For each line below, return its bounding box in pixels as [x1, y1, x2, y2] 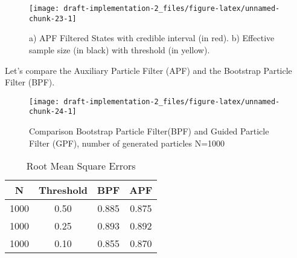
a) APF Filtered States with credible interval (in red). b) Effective [29, 31, 275, 44]
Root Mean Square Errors [26, 159, 136, 173]
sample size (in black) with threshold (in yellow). [29, 43, 210, 56]
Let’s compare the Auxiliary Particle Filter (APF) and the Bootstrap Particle [5, 64, 292, 76]
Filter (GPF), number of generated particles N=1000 [29, 136, 225, 149]
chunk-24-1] [29, 107, 77, 116]
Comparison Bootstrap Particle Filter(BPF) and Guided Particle [29, 125, 269, 137]
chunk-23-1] [29, 14, 77, 23]
